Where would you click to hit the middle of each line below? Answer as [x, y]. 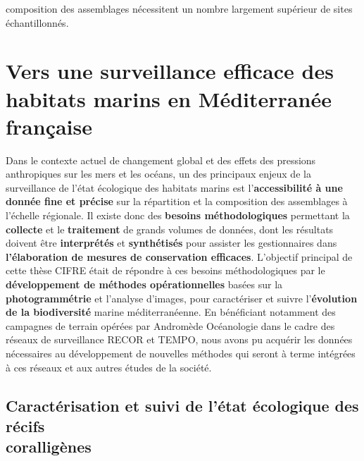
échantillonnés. [37, 22]
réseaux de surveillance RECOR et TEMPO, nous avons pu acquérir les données [179, 339]
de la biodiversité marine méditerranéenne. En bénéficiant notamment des [171, 312]
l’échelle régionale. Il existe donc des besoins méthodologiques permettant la [178, 215]
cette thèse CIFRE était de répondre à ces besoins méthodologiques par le [165, 270]
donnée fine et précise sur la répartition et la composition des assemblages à [177, 201]
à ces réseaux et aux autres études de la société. [109, 367]
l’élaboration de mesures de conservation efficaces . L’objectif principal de [179, 256]
